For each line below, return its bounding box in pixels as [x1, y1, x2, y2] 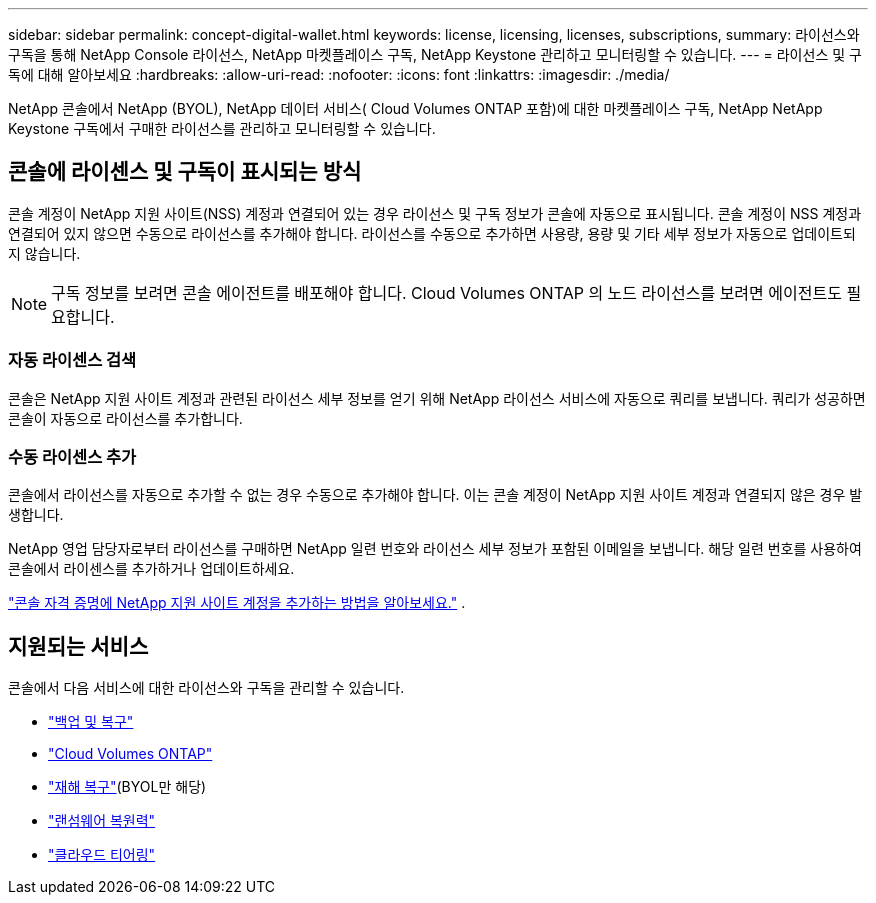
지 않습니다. [8, 244, 81, 262]
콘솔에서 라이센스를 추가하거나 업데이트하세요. [8, 560, 295, 578]
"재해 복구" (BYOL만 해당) [48, 778, 207, 796]
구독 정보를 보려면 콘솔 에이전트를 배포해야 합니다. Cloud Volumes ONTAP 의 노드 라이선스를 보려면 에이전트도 [51, 282, 842, 303]
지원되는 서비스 [8, 633, 149, 659]
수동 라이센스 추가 [8, 446, 137, 467]
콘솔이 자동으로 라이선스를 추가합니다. [8, 409, 243, 427]
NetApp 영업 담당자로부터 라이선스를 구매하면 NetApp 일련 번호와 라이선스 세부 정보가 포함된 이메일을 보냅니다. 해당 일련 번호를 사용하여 [8, 540, 862, 558]
